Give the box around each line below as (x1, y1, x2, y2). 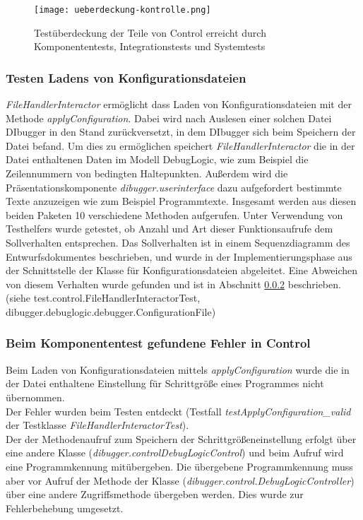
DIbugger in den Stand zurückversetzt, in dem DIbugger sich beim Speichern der (6, 124, 356, 139)
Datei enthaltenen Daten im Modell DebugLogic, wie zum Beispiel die (6, 152, 309, 167)
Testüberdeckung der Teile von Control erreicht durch (34, 25, 266, 40)
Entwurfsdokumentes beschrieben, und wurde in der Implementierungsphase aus (6, 249, 352, 264)
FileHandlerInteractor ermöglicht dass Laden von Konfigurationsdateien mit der (6, 97, 352, 112)
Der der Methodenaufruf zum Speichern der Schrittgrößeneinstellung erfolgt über (6, 431, 357, 446)
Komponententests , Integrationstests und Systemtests (34, 39, 266, 54)
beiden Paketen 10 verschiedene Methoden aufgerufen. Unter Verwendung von (6, 207, 343, 222)
